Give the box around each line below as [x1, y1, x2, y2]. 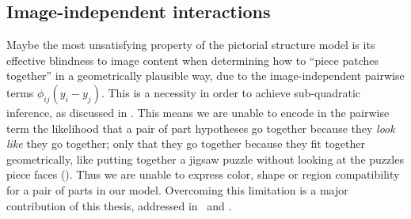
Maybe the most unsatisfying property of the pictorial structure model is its [6, 36, 375, 53]
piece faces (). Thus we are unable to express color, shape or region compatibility [6, 166, 400, 183]
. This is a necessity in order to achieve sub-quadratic [101, 84, 361, 100]
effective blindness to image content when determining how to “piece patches [6, 51, 379, 68]
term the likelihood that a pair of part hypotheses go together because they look [6, 119, 395, 136]
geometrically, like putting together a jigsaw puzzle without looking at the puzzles [6, 150, 404, 167]
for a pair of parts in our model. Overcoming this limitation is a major [6, 181, 348, 198]
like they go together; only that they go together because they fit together [6, 135, 365, 152]
